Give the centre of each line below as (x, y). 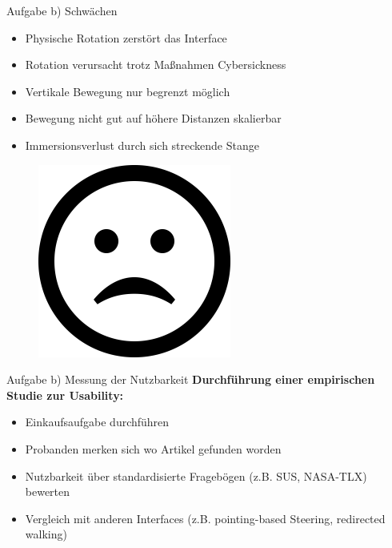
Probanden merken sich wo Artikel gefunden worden (153, 448)
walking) (46, 534)
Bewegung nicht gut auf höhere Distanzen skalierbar (153, 118)
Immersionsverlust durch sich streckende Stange (142, 145)
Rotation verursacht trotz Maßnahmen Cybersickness (156, 64)
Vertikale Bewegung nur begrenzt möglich (128, 91)
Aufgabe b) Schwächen (62, 10)
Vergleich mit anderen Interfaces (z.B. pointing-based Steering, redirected (205, 518)
